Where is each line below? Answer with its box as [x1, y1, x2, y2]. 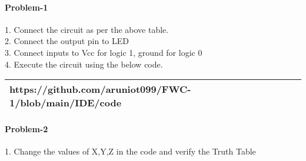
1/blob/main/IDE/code [9, 96, 122, 110]
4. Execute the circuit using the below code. [5, 58, 163, 70]
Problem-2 [5, 122, 48, 135]
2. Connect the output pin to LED [5, 35, 129, 47]
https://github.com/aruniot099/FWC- [9, 82, 191, 96]
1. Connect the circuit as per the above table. [5, 23, 169, 35]
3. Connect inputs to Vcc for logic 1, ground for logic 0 [5, 46, 202, 58]
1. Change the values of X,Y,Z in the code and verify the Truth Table [5, 145, 256, 157]
